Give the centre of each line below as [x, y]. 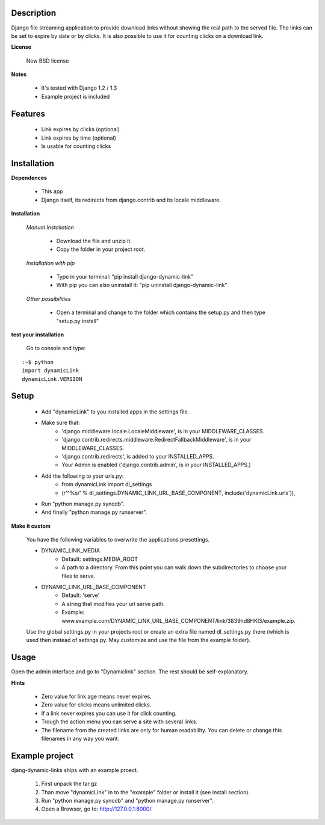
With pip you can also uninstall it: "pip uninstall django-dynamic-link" [142, 285]
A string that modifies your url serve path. [113, 604]
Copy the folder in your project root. [101, 249]
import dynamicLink [51, 371]
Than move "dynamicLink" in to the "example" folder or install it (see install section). [146, 792]
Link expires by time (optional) [79, 138]
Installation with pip [51, 263]
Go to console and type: [56, 348]
